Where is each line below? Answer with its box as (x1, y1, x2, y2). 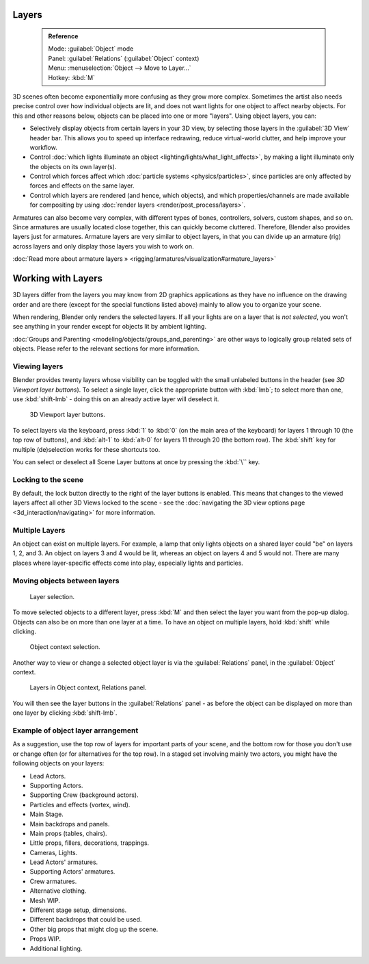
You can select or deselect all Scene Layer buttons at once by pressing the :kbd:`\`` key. (12, 457, 260, 466)
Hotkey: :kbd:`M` (48, 73, 96, 81)
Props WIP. (29, 935, 61, 943)
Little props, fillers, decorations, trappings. (29, 839, 150, 847)
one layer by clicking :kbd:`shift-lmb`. (12, 709, 118, 717)
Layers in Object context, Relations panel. (29, 683, 147, 692)
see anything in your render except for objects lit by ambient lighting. (12, 322, 207, 331)
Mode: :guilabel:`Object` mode (48, 45, 134, 53)
